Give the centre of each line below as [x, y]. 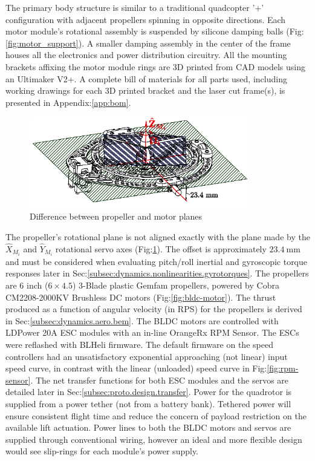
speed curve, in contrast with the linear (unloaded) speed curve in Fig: [136, 368]
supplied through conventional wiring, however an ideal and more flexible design [154, 439]
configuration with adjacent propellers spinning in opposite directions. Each [146, 19]
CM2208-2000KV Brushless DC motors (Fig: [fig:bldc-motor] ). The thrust [141, 297]
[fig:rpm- [283, 368]
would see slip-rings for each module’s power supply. [102, 451]
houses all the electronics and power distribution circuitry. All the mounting [146, 55]
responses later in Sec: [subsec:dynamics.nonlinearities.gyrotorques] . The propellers [157, 273]
